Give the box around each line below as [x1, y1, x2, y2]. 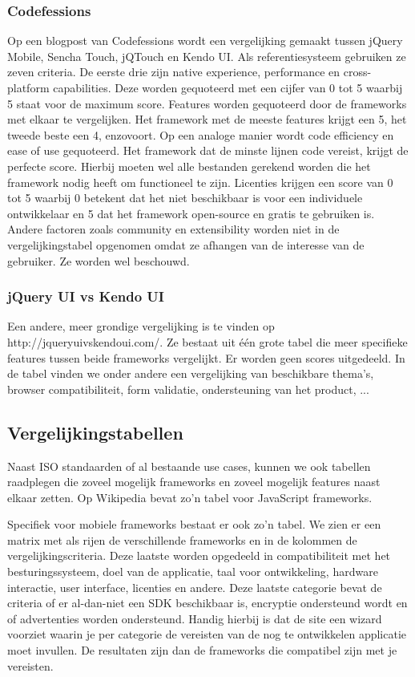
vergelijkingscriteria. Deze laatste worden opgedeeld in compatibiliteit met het [7, 547, 391, 564]
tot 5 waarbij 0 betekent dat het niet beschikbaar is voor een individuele [7, 189, 363, 206]
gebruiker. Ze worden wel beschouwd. [7, 252, 190, 269]
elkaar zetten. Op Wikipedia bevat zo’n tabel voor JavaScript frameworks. [7, 488, 373, 505]
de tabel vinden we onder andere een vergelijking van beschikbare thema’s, [7, 365, 374, 382]
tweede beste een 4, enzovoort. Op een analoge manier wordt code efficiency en [7, 126, 394, 143]
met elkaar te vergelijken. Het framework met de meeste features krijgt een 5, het [7, 111, 407, 128]
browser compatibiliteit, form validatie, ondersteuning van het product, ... [7, 380, 369, 397]
